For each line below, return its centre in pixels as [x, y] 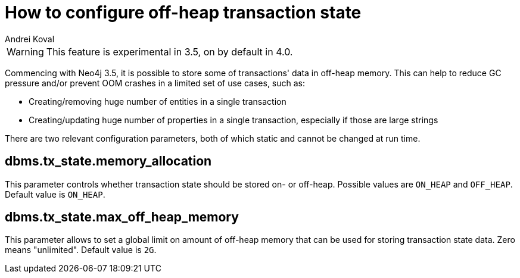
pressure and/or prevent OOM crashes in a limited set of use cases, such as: [155, 83]
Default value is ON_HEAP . [55, 194]
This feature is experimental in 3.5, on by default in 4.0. [169, 51]
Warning [25, 51]
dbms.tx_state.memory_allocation [108, 161]
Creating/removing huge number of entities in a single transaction [158, 101]
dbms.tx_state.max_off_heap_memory [122, 217]
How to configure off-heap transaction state [183, 13]
